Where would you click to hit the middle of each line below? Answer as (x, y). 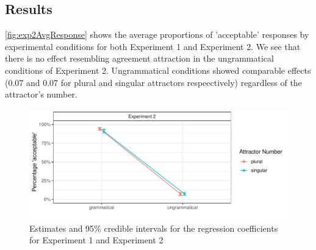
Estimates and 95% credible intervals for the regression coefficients (154, 228)
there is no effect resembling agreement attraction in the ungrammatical (139, 58)
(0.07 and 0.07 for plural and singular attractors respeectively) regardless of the (153, 82)
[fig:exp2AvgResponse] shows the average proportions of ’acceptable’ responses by (157, 34)
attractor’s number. (41, 94)
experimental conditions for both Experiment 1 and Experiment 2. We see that (153, 46)
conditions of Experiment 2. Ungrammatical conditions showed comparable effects (158, 70)
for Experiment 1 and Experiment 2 (96, 240)
